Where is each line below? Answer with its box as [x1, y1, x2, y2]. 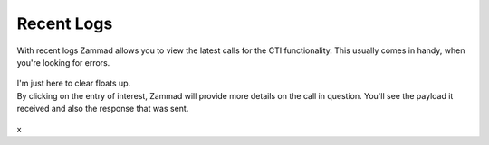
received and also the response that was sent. [16, 104, 189, 114]
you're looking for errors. [16, 57, 110, 68]
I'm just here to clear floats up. [16, 77, 131, 89]
